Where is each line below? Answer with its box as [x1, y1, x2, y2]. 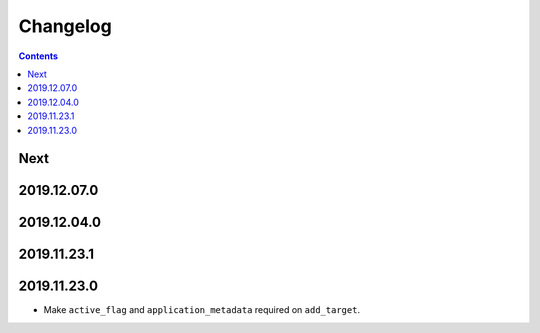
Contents [18, 50, 59, 62]
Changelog [18, 15, 112, 37]
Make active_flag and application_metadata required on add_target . [43, 304, 360, 316]
